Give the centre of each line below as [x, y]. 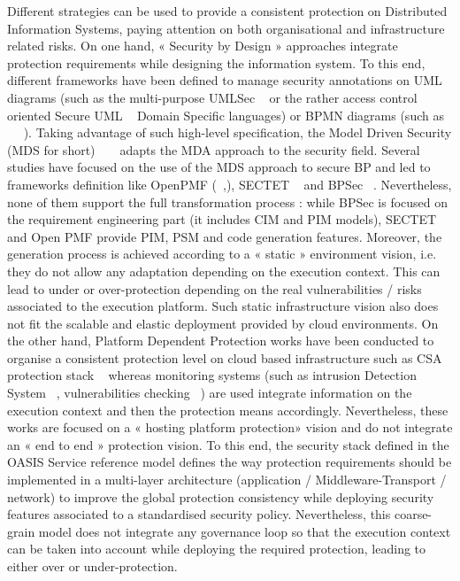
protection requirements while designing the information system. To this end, [216, 62]
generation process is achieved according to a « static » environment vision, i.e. [222, 254]
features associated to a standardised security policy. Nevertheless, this [199, 514]
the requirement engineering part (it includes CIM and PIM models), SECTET [222, 219]
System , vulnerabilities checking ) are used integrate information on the [210, 393]
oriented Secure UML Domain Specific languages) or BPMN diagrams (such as [226, 115]
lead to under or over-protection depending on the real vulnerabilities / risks [215, 288]
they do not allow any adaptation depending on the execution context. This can [224, 271]
